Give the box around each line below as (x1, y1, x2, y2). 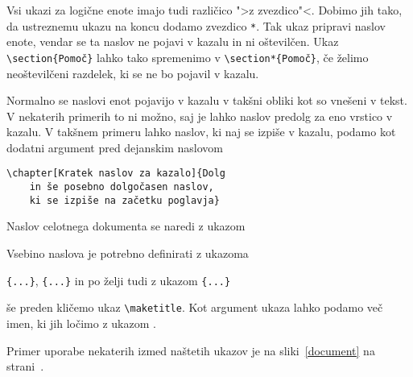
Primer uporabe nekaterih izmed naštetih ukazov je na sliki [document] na (6, 342, 375, 358)
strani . (6, 358, 44, 375)
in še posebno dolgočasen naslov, (29, 181, 214, 193)
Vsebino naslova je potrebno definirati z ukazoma (6, 245, 249, 262)
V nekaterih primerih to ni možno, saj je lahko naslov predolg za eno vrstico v (6, 107, 393, 124)
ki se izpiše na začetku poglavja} (29, 194, 220, 206)
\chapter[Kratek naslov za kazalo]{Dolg (6, 168, 226, 180)
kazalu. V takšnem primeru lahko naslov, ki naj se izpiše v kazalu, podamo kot (6, 123, 396, 140)
